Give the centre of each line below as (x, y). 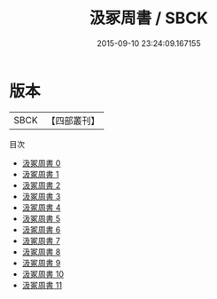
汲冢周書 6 (41, 229)
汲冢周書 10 (43, 274)
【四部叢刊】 (73, 121)
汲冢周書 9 (41, 263)
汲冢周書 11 (42, 285)
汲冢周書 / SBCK (149, 18)
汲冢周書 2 (41, 185)
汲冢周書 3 (41, 196)
